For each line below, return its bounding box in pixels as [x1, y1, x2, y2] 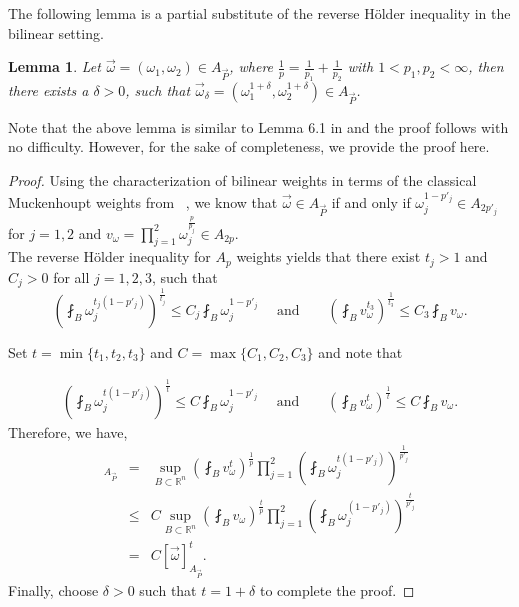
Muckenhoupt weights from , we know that [8, 191, 278, 212]
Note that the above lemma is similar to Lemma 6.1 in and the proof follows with [8, 116, 509, 137]
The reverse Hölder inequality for [8, 246, 211, 267]
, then [468, 56, 504, 77]
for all [53, 266, 90, 287]
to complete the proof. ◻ [259, 579, 415, 600]
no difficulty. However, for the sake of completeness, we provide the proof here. [8, 136, 490, 157]
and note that [318, 341, 403, 362]
